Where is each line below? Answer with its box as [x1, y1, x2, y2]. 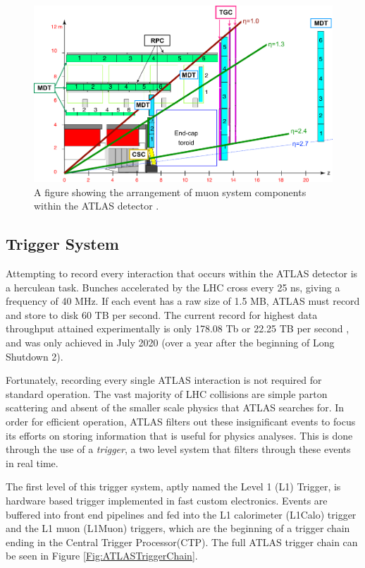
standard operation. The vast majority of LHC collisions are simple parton [6, 386, 328, 401]
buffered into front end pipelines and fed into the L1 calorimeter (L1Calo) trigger [6, 507, 357, 521]
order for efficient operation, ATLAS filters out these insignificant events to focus [6, 413, 356, 428]
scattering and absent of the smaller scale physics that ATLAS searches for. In [6, 400, 345, 415]
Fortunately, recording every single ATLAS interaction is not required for [6, 373, 322, 387]
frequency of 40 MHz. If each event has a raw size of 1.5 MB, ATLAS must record [6, 294, 360, 308]
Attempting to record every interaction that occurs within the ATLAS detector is [6, 266, 358, 281]
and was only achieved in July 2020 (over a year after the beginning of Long [6, 335, 335, 350]
